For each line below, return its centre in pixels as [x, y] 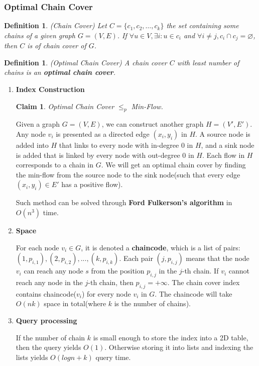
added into [32, 145]
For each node [37, 247]
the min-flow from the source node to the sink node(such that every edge [128, 174]
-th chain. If [200, 271]
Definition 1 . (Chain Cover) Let [55, 25]
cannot [239, 271]
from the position [118, 271]
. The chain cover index [204, 282]
